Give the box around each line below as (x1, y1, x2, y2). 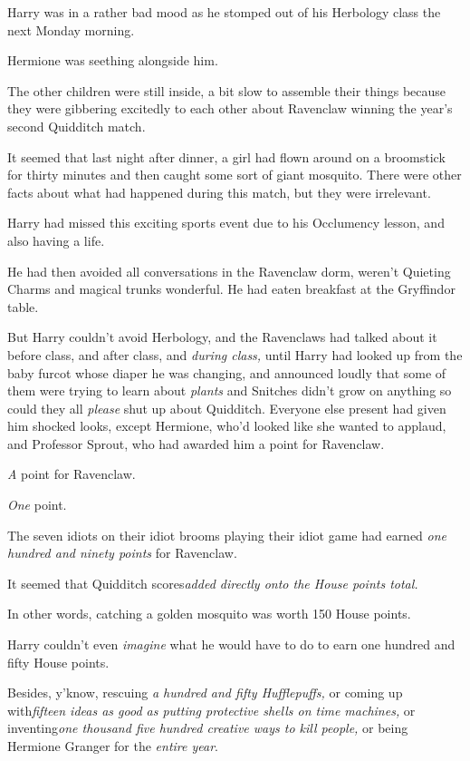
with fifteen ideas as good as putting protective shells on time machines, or (7, 700, 416, 719)
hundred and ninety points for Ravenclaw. (7, 543, 237, 562)
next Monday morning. (7, 20, 135, 39)
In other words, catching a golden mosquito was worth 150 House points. (7, 604, 411, 623)
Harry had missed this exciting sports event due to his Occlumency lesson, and (7, 213, 445, 232)
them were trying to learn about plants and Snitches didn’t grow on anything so (7, 381, 452, 400)
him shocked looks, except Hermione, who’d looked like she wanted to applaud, (7, 416, 446, 435)
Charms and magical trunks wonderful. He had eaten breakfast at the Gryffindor (7, 279, 456, 298)
